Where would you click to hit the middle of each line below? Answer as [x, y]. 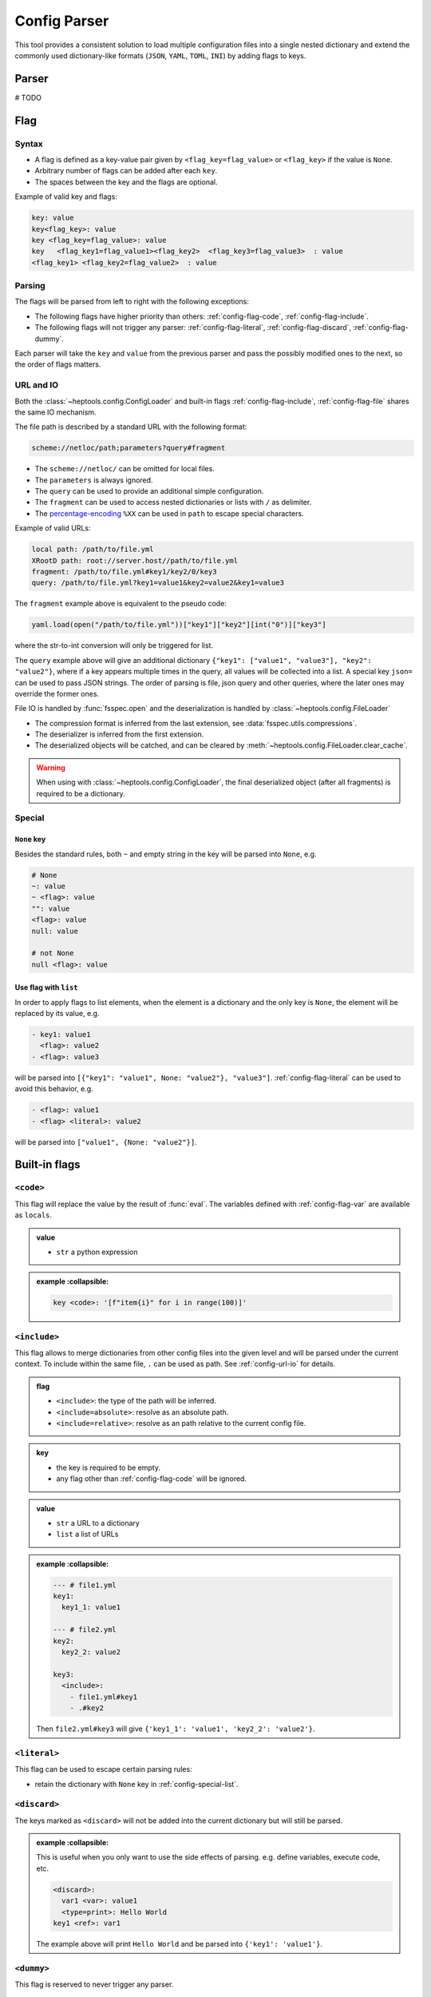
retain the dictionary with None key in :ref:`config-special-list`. [136, 1784]
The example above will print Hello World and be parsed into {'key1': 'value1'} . [180, 1943]
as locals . [33, 1215]
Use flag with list [47, 987]
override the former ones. [57, 693]
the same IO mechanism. [55, 412]
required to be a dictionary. [81, 793]
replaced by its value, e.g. [57, 1014]
